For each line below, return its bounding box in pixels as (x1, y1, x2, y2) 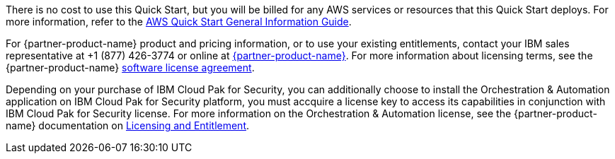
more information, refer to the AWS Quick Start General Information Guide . (6, 16, 352, 28)
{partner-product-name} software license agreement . (6, 61, 255, 73)
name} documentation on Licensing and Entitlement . (6, 119, 250, 131)
